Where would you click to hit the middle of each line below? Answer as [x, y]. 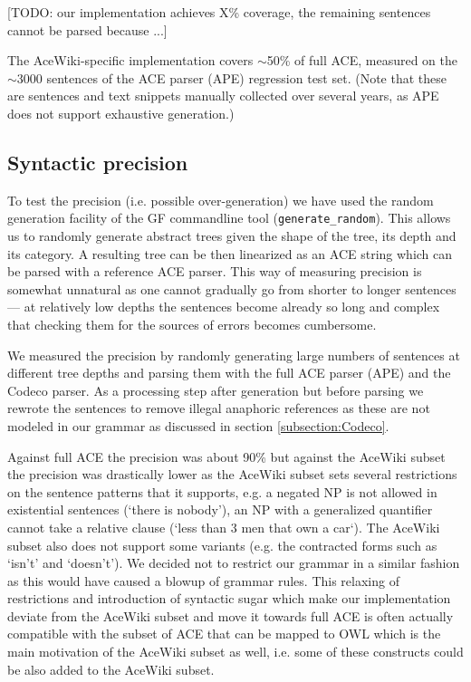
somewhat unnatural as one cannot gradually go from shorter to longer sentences [232, 288]
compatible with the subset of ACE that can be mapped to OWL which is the [224, 634]
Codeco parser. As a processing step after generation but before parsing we [216, 390]
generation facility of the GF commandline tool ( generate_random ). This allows [229, 218]
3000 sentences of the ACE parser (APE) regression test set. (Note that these [231, 77]
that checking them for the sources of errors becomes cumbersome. [192, 324]
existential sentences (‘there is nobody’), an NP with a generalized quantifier [220, 509]
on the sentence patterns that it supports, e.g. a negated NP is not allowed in [222, 491]
